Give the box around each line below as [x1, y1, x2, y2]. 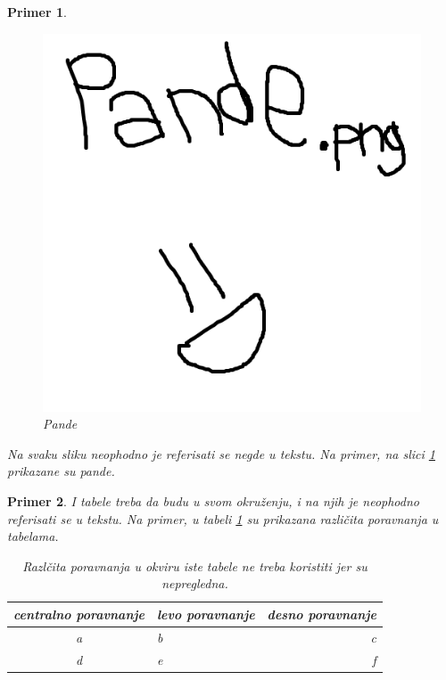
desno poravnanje [267, 604, 376, 623]
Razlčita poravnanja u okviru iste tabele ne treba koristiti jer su [22, 556, 368, 575]
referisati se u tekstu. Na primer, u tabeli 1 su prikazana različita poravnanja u [7, 509, 439, 528]
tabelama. [7, 527, 59, 545]
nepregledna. [161, 574, 228, 593]
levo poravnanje [156, 604, 255, 623]
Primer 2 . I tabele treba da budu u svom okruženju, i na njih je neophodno [7, 491, 419, 510]
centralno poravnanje [13, 604, 145, 623]
